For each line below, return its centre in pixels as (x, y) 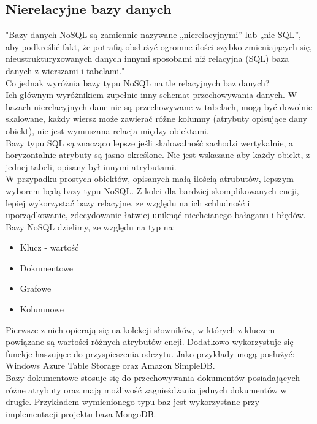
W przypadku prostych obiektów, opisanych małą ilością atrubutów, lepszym (150, 179)
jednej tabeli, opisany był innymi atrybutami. (91, 166)
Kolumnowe (42, 309)
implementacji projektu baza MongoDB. (81, 413)
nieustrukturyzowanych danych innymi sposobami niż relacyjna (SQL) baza (147, 59)
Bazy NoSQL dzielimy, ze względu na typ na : (90, 226)
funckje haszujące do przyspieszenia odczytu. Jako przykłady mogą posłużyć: (150, 353)
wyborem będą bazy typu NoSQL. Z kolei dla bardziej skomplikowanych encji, (152, 190)
